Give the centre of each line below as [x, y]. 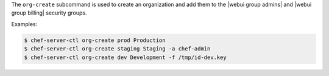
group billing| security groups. [49, 13]
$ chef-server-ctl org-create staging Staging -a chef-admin [117, 49]
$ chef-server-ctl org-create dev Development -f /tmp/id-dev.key [125, 57]
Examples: [24, 24]
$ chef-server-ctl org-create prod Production [95, 40]
